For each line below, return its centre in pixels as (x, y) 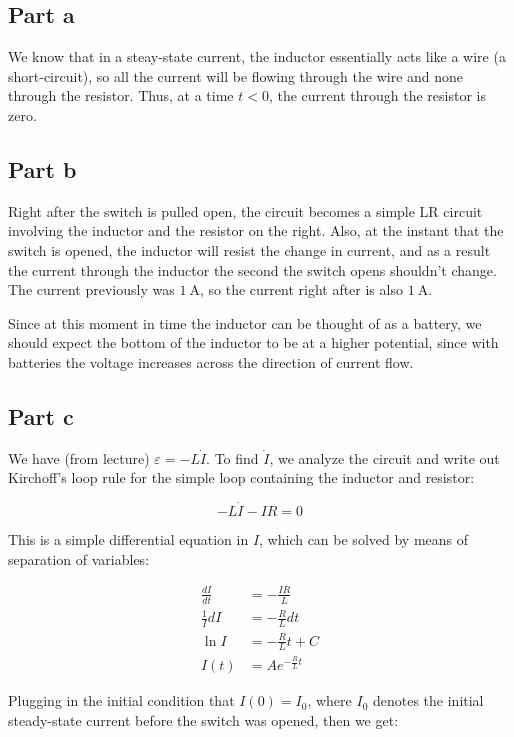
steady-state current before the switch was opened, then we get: (203, 720)
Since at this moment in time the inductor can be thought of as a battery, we (245, 322)
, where (329, 700)
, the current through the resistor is (377, 95)
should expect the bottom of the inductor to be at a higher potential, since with (253, 342)
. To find (232, 457)
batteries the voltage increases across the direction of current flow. (211, 361)
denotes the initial (428, 700)
